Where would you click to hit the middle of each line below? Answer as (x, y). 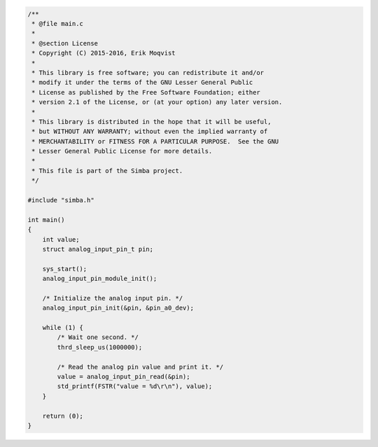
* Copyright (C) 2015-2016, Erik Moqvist (104, 53)
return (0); (63, 416)
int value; (61, 239)
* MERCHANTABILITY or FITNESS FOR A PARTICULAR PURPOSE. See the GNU (155, 141)
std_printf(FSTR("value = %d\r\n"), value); (135, 386)
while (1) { (63, 328)
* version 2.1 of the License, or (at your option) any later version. (157, 102)
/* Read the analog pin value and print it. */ (140, 367)
